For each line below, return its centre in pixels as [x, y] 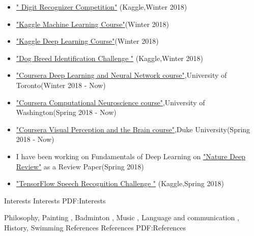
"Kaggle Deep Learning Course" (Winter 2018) [87, 41]
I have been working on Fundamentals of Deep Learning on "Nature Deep [131, 156]
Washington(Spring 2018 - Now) [66, 112]
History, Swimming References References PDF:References [95, 227]
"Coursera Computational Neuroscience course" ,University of [110, 102]
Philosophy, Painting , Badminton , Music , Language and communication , [122, 217]
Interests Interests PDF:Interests [55, 200]
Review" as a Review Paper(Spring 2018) [80, 166]
